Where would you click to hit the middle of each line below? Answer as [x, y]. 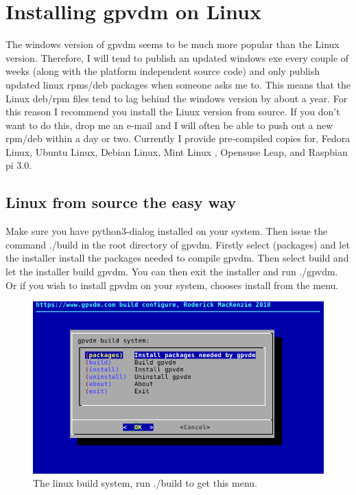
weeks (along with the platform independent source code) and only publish [163, 71]
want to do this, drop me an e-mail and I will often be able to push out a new [169, 125]
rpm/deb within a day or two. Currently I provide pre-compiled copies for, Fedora [178, 138]
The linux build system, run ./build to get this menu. [145, 483]
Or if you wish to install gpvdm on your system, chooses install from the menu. [172, 285]
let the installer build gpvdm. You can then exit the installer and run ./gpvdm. [172, 272]
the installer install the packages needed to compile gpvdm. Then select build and [177, 258]
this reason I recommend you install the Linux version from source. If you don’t [173, 112]
